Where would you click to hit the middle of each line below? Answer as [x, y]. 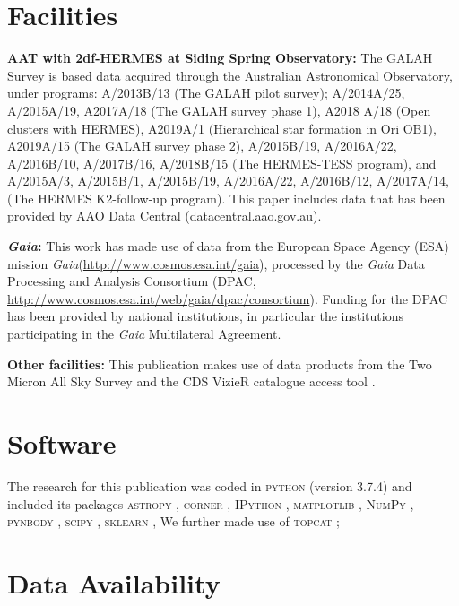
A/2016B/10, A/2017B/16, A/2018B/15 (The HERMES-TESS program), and [222, 163]
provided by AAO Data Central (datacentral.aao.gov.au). [165, 216]
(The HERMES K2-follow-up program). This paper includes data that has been [226, 198]
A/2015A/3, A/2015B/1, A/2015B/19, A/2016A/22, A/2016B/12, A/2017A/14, [228, 181]
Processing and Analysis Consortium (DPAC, [132, 281]
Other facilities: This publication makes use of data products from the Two [220, 364]
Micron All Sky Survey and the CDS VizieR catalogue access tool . [191, 381]
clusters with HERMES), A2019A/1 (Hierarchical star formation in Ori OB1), [222, 128]
